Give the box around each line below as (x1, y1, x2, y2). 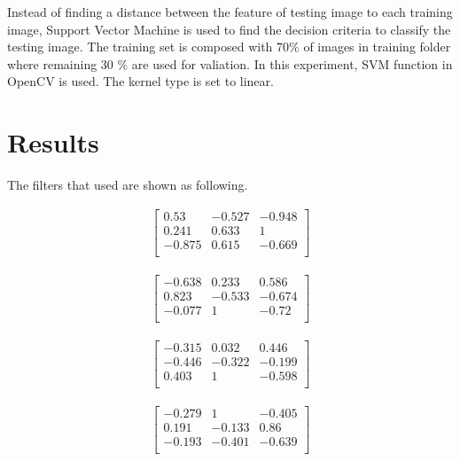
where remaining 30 (7, 54, 113, 73)
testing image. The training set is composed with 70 (7, 37, 290, 56)
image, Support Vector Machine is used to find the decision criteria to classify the (7, 20, 451, 38)
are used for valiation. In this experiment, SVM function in (131, 54, 453, 73)
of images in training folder (303, 37, 451, 56)
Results (7, 124, 99, 160)
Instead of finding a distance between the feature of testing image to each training (7, 3, 453, 20)
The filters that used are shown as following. (7, 176, 248, 194)
